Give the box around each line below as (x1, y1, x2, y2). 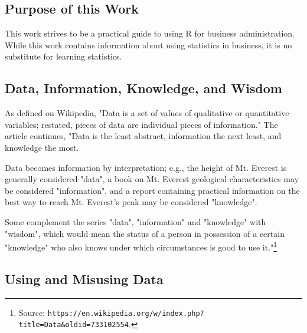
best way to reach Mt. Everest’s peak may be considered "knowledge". (5, 196, 257, 208)
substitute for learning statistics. (5, 50, 122, 62)
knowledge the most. (5, 141, 79, 153)
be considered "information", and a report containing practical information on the (5, 184, 300, 196)
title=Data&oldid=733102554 (18, 321, 129, 329)
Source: (18, 306, 45, 318)
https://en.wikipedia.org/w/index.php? (47, 309, 204, 318)
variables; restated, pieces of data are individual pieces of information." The (5, 118, 278, 130)
